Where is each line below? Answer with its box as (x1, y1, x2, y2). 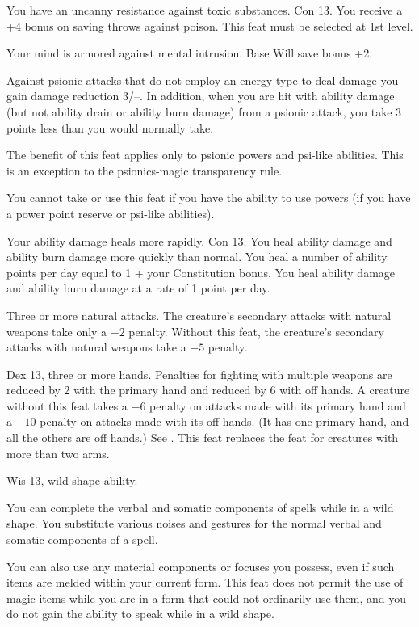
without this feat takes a (6, 397, 128, 414)
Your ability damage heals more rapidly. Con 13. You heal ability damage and (6, 232, 392, 249)
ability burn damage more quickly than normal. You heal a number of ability (6, 248, 388, 265)
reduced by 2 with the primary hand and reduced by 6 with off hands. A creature (6, 381, 410, 398)
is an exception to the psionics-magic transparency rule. (6, 162, 283, 179)
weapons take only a (6, 322, 107, 339)
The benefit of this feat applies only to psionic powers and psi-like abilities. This (6, 146, 404, 163)
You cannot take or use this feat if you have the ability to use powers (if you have (6, 189, 411, 206)
